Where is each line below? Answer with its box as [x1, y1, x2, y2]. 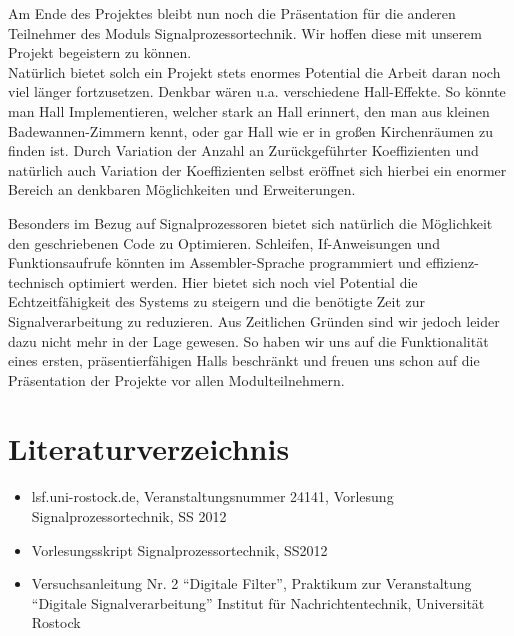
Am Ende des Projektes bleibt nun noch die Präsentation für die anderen [8, 3, 456, 23]
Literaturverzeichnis [8, 428, 290, 469]
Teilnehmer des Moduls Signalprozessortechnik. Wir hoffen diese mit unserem [8, 22, 482, 43]
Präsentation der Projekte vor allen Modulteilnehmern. [8, 369, 345, 390]
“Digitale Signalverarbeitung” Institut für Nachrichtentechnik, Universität [31, 592, 485, 613]
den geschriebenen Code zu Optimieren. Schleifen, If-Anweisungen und [8, 232, 440, 253]
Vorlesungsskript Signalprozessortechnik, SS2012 [31, 539, 328, 560]
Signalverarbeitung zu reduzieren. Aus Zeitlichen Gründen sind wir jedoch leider [8, 310, 500, 331]
